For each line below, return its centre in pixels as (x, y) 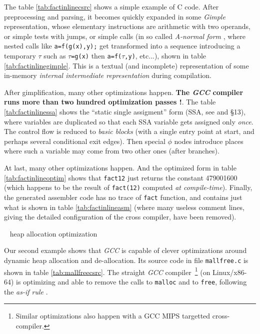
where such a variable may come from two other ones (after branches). (112, 151)
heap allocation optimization (53, 233)
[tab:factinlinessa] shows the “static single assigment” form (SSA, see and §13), (125, 112)
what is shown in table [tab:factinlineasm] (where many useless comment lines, (124, 207)
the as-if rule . (26, 291)
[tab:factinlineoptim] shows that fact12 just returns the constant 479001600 (121, 177)
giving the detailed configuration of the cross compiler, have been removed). (120, 217)
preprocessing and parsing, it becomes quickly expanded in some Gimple (115, 16)
